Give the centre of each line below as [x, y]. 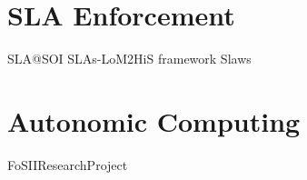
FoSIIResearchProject [68, 164]
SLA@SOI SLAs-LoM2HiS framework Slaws [129, 59]
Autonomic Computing [154, 120]
